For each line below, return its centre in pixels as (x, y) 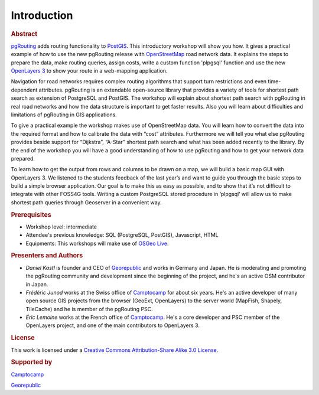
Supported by (32, 362)
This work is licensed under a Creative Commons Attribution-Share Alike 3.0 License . (115, 350)
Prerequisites (31, 214)
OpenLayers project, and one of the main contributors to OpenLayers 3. (113, 325)
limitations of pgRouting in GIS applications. (64, 115)
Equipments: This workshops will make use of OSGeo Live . (97, 243)
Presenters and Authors (47, 256)
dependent (24, 90)
